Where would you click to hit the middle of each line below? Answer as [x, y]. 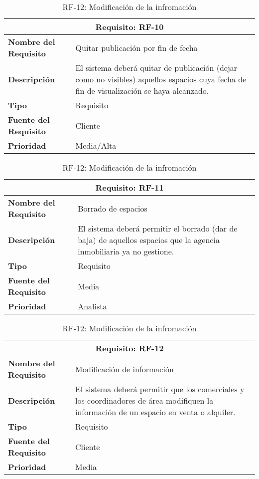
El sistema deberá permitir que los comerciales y [160, 389]
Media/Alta [96, 145]
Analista [92, 306]
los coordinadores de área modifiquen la [144, 400]
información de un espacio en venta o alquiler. [155, 412]
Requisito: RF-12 [129, 348]
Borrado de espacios [113, 208]
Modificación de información [124, 369]
